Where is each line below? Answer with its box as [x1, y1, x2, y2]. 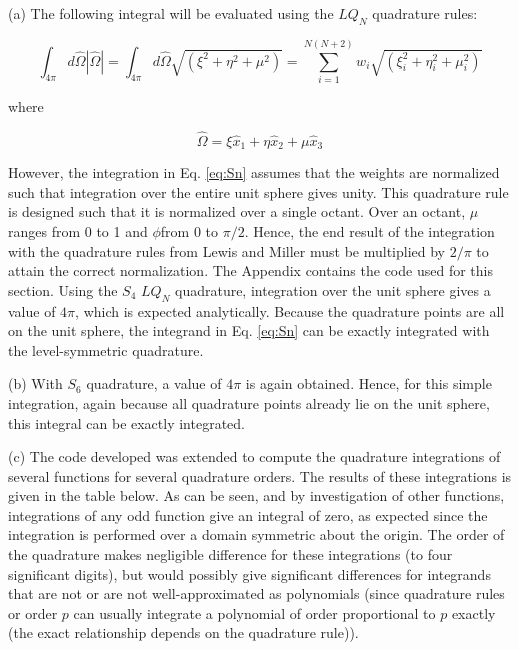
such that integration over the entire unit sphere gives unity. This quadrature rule [8, 181, 509, 202]
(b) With [8, 373, 63, 394]
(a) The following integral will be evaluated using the [8, 3, 334, 23]
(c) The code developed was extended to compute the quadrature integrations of [8, 446, 501, 467]
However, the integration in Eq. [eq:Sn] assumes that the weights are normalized [8, 162, 500, 183]
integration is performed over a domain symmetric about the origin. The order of [8, 524, 505, 545]
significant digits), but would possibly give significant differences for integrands [8, 563, 491, 584]
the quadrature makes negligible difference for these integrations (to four [8, 544, 453, 565]
